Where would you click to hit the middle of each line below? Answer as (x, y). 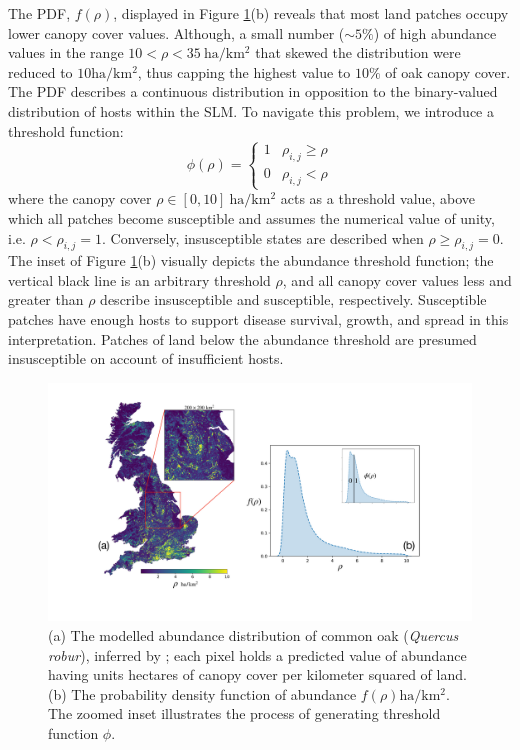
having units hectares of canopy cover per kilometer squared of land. (257, 674)
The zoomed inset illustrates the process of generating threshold (244, 713)
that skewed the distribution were (358, 52)
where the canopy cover (80, 198)
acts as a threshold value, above (378, 198)
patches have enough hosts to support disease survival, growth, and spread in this (258, 319)
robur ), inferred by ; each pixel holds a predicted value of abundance (257, 654)
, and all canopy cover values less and (397, 279)
